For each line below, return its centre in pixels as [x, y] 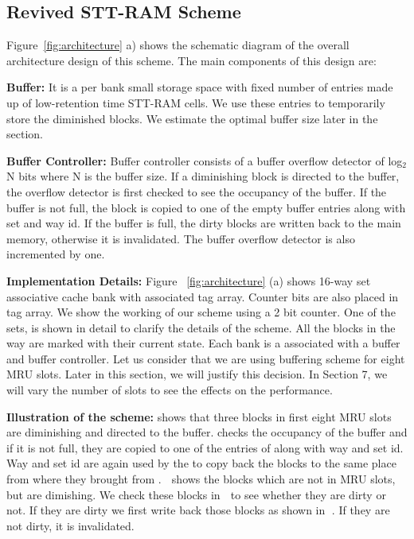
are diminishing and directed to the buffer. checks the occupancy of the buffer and [207, 432]
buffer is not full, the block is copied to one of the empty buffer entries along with [206, 207]
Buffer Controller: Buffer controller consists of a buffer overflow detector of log [205, 160]
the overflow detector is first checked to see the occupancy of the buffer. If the [197, 191]
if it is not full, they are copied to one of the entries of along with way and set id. [205, 447]
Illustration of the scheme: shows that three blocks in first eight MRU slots [199, 416]
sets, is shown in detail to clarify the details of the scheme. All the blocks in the [201, 327]
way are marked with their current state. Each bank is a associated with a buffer [203, 343]
